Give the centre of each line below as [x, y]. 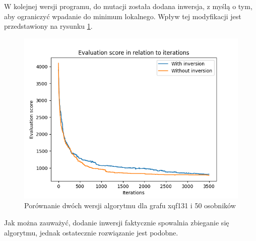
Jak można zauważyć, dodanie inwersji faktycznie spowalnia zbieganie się [117, 222]
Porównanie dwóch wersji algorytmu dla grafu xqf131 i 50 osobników [130, 205]
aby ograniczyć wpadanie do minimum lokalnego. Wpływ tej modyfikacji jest [123, 16]
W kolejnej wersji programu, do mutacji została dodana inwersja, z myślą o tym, [128, 6]
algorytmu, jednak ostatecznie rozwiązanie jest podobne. [91, 232]
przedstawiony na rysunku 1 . [48, 26]
